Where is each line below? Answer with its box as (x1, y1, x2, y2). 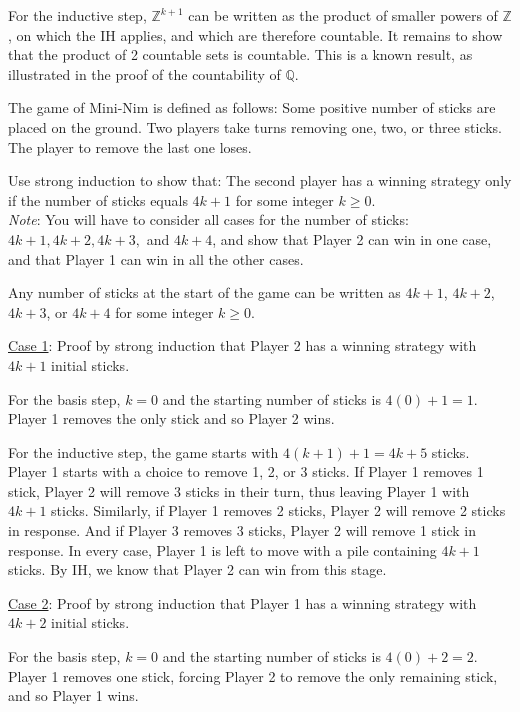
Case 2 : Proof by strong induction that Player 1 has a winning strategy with (8, 592, 477, 613)
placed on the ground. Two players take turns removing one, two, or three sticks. (8, 116, 503, 137)
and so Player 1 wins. (8, 685, 139, 706)
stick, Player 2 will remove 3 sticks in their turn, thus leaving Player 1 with (8, 480, 470, 501)
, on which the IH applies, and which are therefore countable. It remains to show (8, 24, 503, 45)
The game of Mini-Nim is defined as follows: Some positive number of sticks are (8, 97, 496, 118)
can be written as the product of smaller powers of (188, 5, 498, 25)
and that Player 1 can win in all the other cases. (8, 248, 304, 269)
